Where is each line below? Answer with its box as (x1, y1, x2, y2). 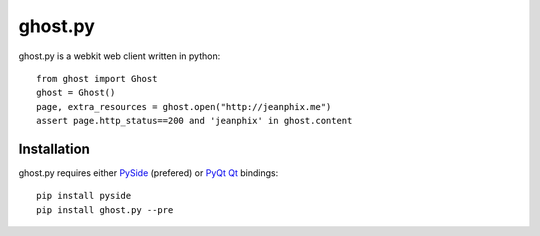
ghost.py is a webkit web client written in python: (18, 50, 221, 62)
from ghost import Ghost (36, 73, 158, 84)
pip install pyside (36, 190, 132, 202)
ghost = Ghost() (36, 87, 116, 99)
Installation (18, 140, 90, 157)
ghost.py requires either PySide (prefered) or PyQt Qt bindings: (18, 167, 279, 179)
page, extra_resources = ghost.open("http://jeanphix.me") (36, 101, 332, 112)
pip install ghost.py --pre (36, 204, 174, 215)
